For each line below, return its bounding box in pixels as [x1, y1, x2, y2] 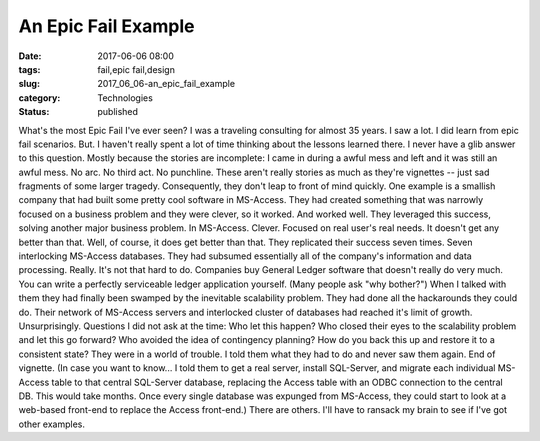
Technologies [97, 91, 154, 104]
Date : [18, 50, 42, 62]
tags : [18, 63, 41, 75]
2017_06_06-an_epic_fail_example [97, 78, 235, 90]
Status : [18, 106, 50, 118]
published [97, 106, 139, 118]
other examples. [18, 418, 85, 430]
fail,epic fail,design [97, 63, 175, 75]
